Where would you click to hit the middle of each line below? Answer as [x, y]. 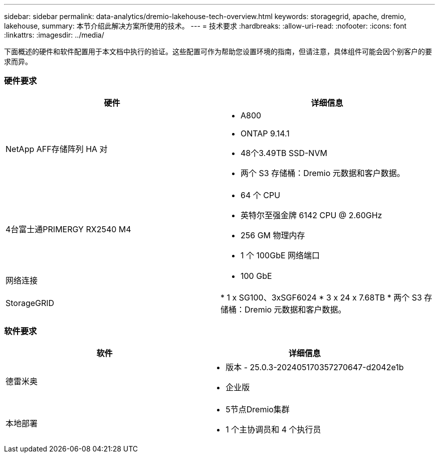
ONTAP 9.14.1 [265, 133]
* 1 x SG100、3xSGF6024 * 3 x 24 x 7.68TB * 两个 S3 [321, 297]
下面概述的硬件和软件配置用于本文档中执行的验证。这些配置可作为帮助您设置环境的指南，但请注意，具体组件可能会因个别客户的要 [218, 51]
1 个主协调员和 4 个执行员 [273, 429]
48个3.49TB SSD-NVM [284, 153]
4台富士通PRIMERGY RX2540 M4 [68, 229]
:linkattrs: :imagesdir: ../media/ [54, 35]
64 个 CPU [261, 195]
